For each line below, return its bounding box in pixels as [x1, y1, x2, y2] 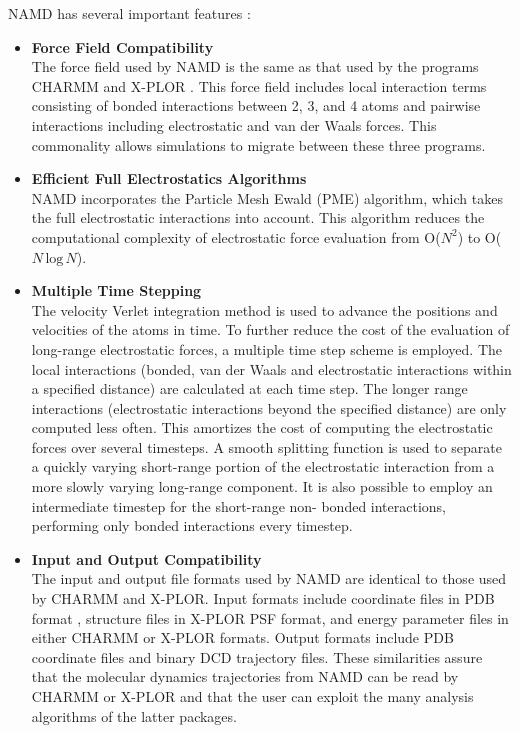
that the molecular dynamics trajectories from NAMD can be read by [31, 666, 459, 687]
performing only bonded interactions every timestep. [31, 515, 353, 536]
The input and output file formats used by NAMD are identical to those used [31, 568, 507, 589]
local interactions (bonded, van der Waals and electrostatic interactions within [31, 358, 512, 379]
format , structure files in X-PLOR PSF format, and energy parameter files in [31, 607, 509, 628]
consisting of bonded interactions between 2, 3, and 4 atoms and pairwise [31, 95, 481, 116]
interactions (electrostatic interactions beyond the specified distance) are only [31, 397, 507, 418]
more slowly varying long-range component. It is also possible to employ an [31, 476, 493, 497]
